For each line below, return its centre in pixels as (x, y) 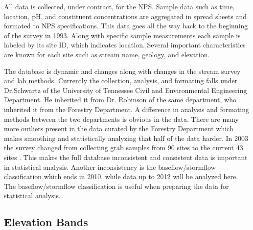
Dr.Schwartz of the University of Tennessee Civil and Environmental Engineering (126, 90)
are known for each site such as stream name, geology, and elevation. (107, 54)
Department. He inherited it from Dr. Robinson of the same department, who (120, 100)
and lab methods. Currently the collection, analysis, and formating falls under (121, 80)
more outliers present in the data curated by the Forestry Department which (119, 128)
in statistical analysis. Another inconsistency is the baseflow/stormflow (110, 167)
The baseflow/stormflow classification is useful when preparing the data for (116, 186)
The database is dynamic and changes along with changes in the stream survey (122, 71)
